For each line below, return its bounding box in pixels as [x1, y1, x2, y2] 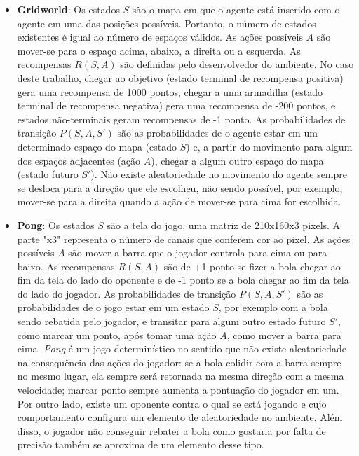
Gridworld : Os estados [17, 2, 120, 16]
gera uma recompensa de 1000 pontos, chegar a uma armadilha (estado [17, 84, 323, 99]
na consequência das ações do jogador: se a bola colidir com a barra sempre [17, 354, 341, 369]
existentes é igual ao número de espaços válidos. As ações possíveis [17, 29, 303, 44]
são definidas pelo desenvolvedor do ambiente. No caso [120, 57, 354, 71]
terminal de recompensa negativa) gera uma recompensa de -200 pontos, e [17, 98, 336, 113]
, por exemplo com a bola [218, 300, 328, 315]
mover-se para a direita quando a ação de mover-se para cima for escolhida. [17, 194, 341, 209]
